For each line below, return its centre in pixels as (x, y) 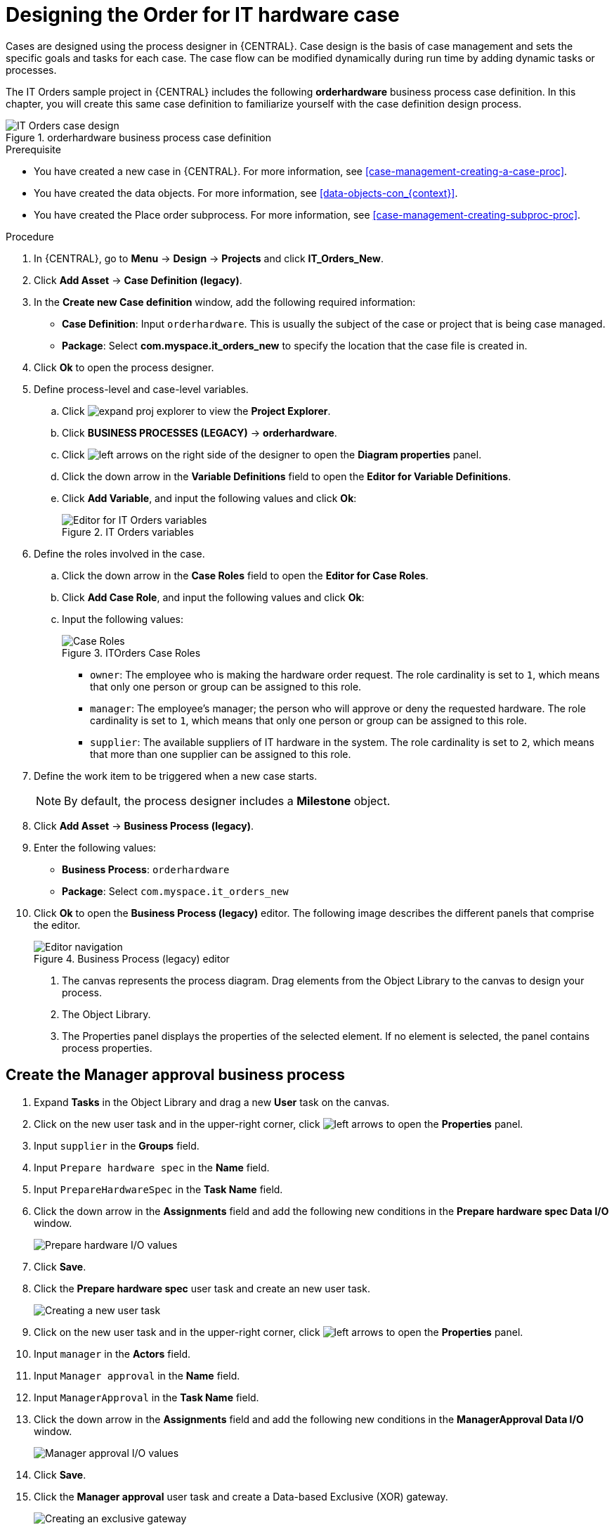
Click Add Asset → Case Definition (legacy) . (138, 280)
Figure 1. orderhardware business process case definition (138, 137)
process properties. (107, 1048)
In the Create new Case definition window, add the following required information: (225, 302)
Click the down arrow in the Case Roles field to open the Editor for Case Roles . (245, 575)
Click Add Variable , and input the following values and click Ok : (209, 498)
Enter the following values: (95, 847)
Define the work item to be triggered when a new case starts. (176, 776)
